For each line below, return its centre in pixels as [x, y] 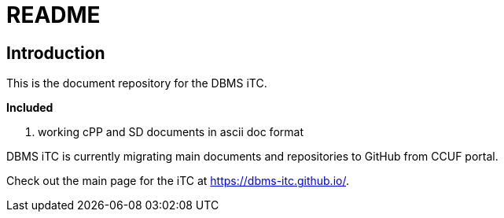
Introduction [56, 53]
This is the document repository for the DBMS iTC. [137, 83]
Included [30, 108]
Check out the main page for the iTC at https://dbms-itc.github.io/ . [178, 181]
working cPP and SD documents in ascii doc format [171, 132]
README [53, 15]
